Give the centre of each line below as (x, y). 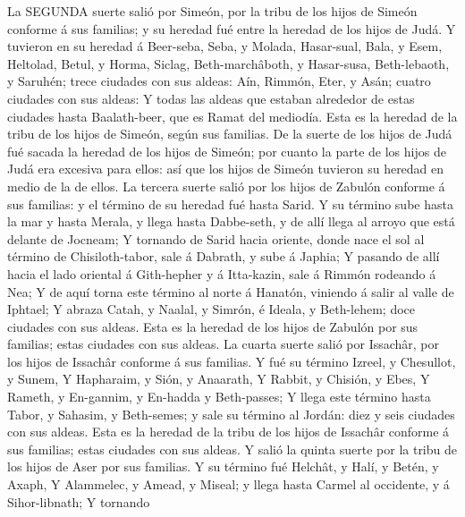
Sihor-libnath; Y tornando (79, 501)
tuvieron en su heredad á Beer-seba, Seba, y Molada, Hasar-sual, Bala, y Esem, (225, 46)
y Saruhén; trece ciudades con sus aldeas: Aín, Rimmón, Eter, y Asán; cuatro (219, 81)
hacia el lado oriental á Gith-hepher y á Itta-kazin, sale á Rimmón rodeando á (222, 273)
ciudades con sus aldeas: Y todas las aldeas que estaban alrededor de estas (211, 98)
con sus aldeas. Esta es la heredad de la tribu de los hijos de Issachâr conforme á (228, 432)
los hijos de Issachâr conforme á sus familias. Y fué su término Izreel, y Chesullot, (232, 361)
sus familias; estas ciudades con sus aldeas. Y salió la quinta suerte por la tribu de (232, 449)
